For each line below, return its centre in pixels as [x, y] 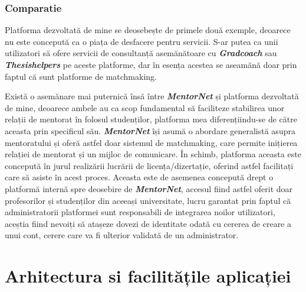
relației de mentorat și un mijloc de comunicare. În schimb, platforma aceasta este [153, 154]
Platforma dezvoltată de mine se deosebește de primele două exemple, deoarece [148, 30]
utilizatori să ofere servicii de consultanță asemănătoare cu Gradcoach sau [141, 53]
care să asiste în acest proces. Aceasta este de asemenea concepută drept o [139, 177]
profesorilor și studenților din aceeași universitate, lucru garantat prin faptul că [148, 200]
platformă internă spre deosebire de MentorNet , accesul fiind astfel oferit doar [149, 188]
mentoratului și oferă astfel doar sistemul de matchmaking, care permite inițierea [151, 142]
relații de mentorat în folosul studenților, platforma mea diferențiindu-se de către [151, 119]
